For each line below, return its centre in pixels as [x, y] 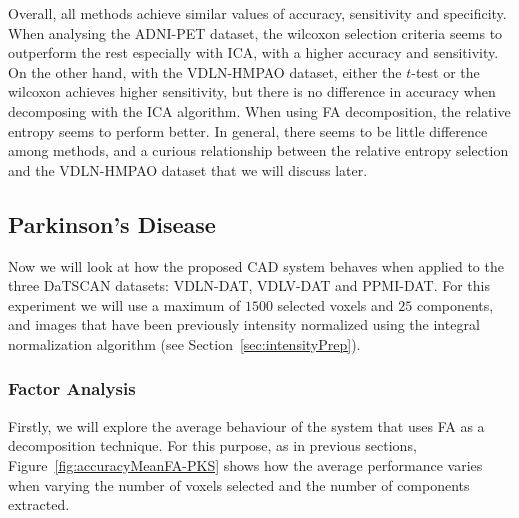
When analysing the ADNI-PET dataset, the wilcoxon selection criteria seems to [255, 32]
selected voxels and [335, 304]
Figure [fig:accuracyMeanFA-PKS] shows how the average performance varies [245, 464]
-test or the [445, 71]
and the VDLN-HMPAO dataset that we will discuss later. [188, 169]
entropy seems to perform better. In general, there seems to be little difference [248, 130]
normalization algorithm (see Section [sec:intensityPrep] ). [184, 343]
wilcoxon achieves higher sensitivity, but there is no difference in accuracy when [252, 91]
